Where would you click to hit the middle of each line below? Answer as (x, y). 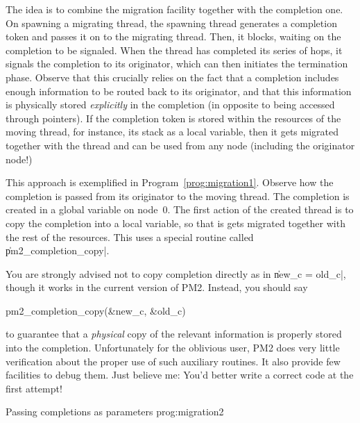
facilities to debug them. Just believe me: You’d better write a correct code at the (180, 375)
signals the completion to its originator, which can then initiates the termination (177, 64)
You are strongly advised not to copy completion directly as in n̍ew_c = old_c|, (176, 273)
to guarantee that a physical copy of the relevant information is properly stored (174, 334)
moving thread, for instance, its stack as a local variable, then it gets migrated (172, 132)
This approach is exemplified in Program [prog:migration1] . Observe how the (170, 182)
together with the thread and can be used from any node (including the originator (180, 145)
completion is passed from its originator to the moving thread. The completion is (178, 196)
